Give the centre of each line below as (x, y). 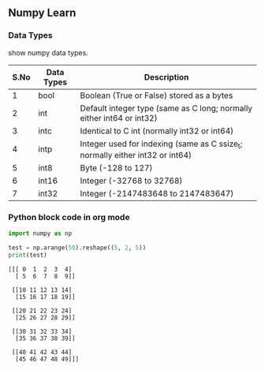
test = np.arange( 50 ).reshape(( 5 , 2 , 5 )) (77, 248)
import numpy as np (40, 234)
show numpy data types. (48, 52)
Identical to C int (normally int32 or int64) (157, 131)
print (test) (28, 255)
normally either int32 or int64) (136, 155)
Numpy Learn (42, 13)
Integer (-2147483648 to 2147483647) (157, 193)
